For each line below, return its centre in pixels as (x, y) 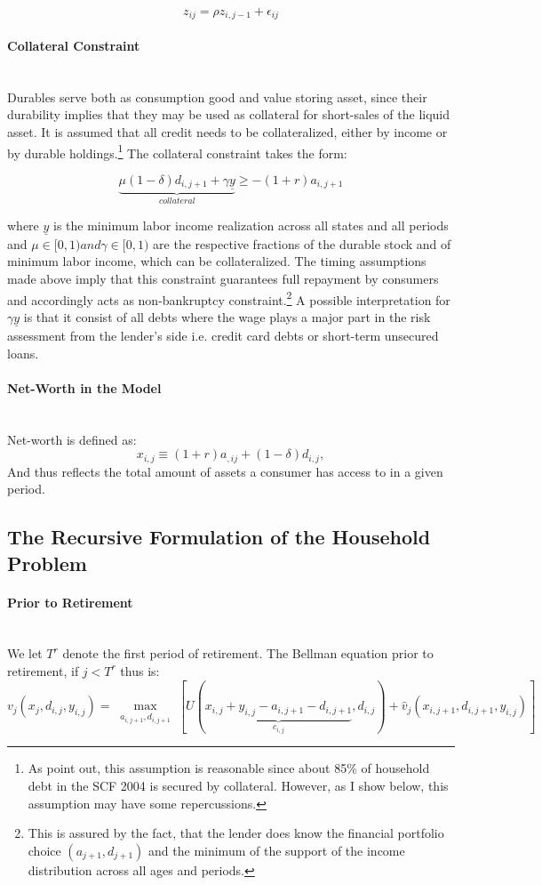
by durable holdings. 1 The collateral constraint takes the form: (177, 151)
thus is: (140, 670)
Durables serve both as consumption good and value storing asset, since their (217, 97)
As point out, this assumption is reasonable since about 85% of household (229, 768)
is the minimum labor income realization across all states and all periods (251, 225)
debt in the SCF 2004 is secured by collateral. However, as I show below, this (238, 785)
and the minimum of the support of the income (277, 850)
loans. (23, 353)
